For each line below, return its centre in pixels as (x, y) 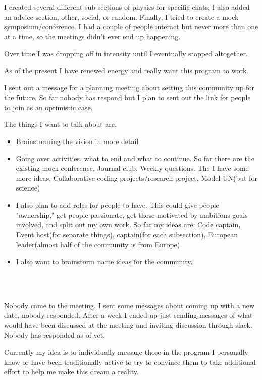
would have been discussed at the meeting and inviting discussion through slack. (128, 325)
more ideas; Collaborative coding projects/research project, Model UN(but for (137, 178)
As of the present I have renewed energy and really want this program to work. (126, 70)
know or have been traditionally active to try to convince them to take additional (130, 362)
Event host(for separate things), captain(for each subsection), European (127, 234)
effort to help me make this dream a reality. (71, 372)
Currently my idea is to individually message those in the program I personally (126, 352)
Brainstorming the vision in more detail (77, 141)
